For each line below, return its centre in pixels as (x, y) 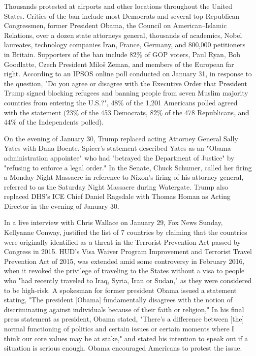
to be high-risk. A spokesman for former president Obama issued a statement (120, 290)
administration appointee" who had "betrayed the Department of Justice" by (119, 157)
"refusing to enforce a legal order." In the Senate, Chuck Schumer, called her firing (128, 167)
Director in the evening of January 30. (62, 206)
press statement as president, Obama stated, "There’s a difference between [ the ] (124, 319)
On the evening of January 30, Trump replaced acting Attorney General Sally (121, 138)
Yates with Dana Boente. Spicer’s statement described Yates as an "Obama (118, 148)
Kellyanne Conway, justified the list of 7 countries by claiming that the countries (126, 232)
